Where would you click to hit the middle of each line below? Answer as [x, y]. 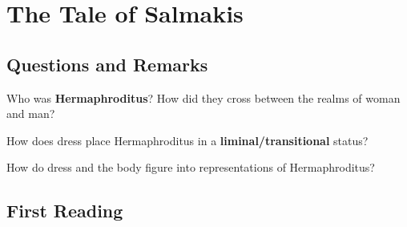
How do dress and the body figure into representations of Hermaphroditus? [191, 167]
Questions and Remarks [107, 64]
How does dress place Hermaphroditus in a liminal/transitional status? [187, 140]
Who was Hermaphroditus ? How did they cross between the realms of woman [203, 97]
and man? [31, 113]
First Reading [65, 211]
